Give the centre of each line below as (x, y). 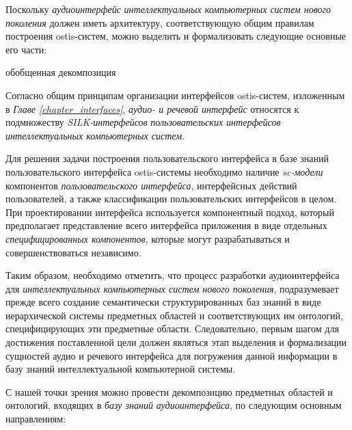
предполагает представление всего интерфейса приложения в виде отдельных (166, 225)
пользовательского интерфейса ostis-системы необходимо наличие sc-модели (164, 171)
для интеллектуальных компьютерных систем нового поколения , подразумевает (172, 288)
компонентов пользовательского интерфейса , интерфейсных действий (151, 185)
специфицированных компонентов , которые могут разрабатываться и (148, 238)
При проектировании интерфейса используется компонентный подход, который (170, 212)
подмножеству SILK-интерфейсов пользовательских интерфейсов (143, 122)
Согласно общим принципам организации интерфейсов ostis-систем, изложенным (175, 95)
